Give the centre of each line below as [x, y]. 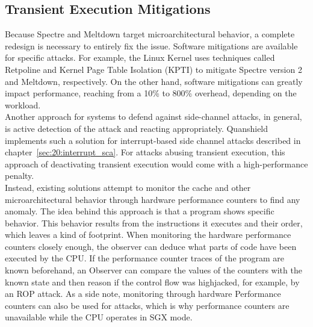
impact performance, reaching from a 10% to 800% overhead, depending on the [151, 93]
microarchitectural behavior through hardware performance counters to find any [153, 199]
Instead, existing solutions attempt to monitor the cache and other [128, 187]
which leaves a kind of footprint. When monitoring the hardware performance [148, 235]
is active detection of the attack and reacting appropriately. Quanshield [137, 128]
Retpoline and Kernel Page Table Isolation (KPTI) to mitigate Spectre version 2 [153, 69]
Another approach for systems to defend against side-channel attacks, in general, [153, 117]
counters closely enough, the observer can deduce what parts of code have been [151, 246]
